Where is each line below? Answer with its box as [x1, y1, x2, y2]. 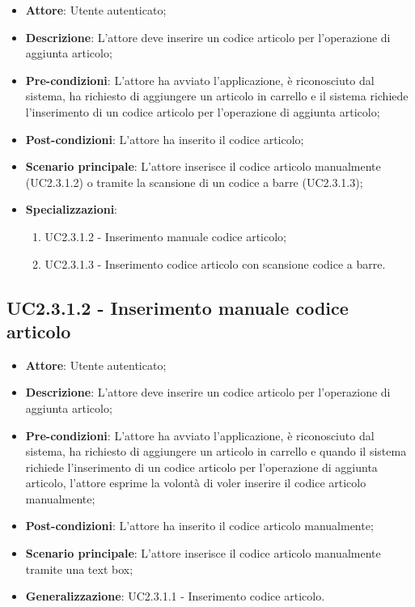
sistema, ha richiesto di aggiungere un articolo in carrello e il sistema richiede [25, 87, 409, 104]
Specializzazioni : [25, 201, 118, 218]
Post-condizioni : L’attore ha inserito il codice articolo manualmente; [25, 517, 374, 534]
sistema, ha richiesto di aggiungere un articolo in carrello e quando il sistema [25, 443, 407, 460]
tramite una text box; [25, 560, 133, 577]
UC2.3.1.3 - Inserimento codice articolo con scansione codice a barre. [44, 255, 386, 272]
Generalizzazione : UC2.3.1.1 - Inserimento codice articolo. [25, 588, 325, 605]
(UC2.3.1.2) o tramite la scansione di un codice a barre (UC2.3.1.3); [25, 173, 363, 190]
